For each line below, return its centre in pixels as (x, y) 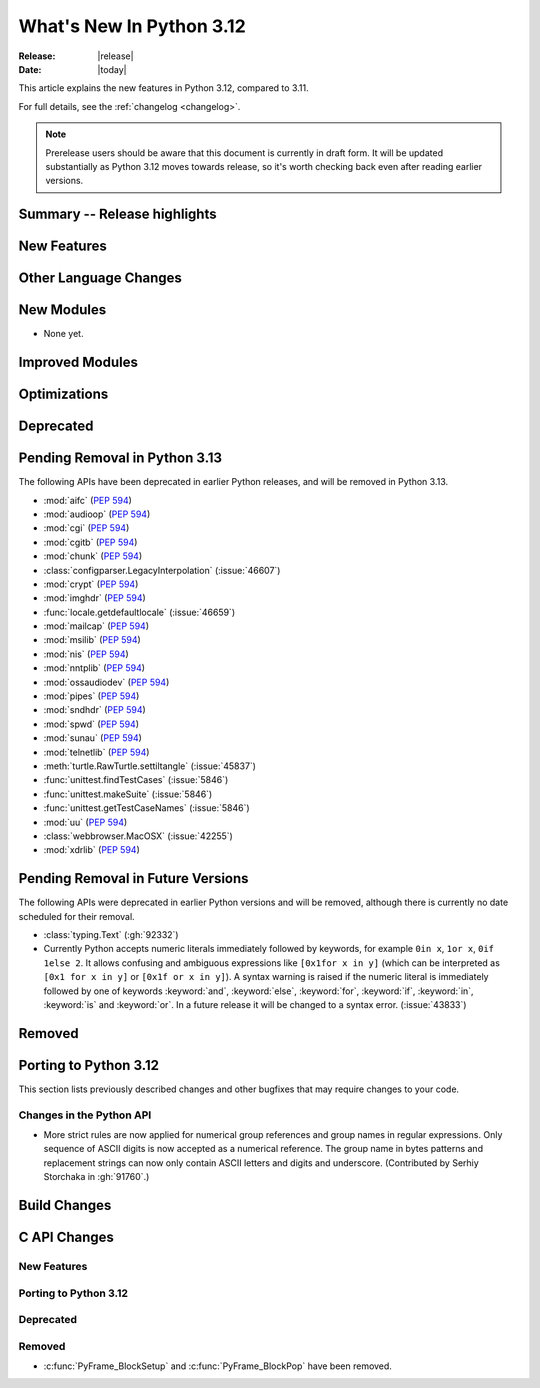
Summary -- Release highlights (117, 214)
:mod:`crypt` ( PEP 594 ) (91, 584)
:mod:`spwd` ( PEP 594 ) (91, 724)
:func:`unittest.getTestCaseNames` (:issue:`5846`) (146, 808)
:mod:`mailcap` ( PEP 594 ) (96, 626)
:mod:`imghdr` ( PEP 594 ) (95, 598)
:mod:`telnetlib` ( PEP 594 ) (96, 752)
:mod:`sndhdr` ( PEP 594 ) (95, 710)
